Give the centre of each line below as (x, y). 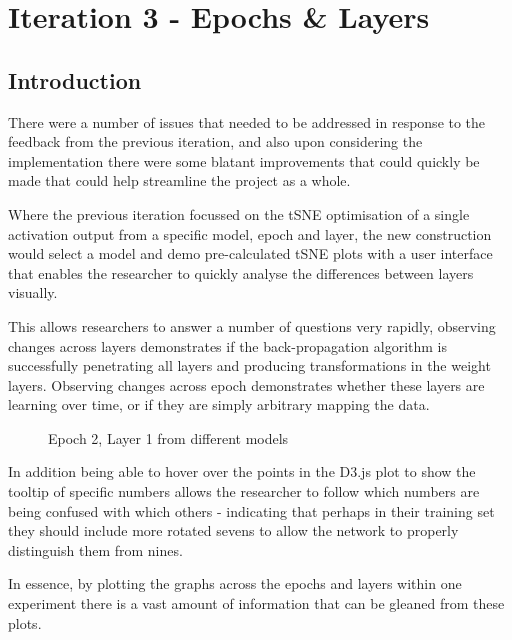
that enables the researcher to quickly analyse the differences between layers (241, 272)
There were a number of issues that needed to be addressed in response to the (247, 121)
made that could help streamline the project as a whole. (179, 180)
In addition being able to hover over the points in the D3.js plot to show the (242, 471)
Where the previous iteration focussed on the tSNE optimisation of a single (239, 213)
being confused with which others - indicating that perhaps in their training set (251, 510)
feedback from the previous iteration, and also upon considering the (215, 141)
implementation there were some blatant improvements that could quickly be (244, 160)
